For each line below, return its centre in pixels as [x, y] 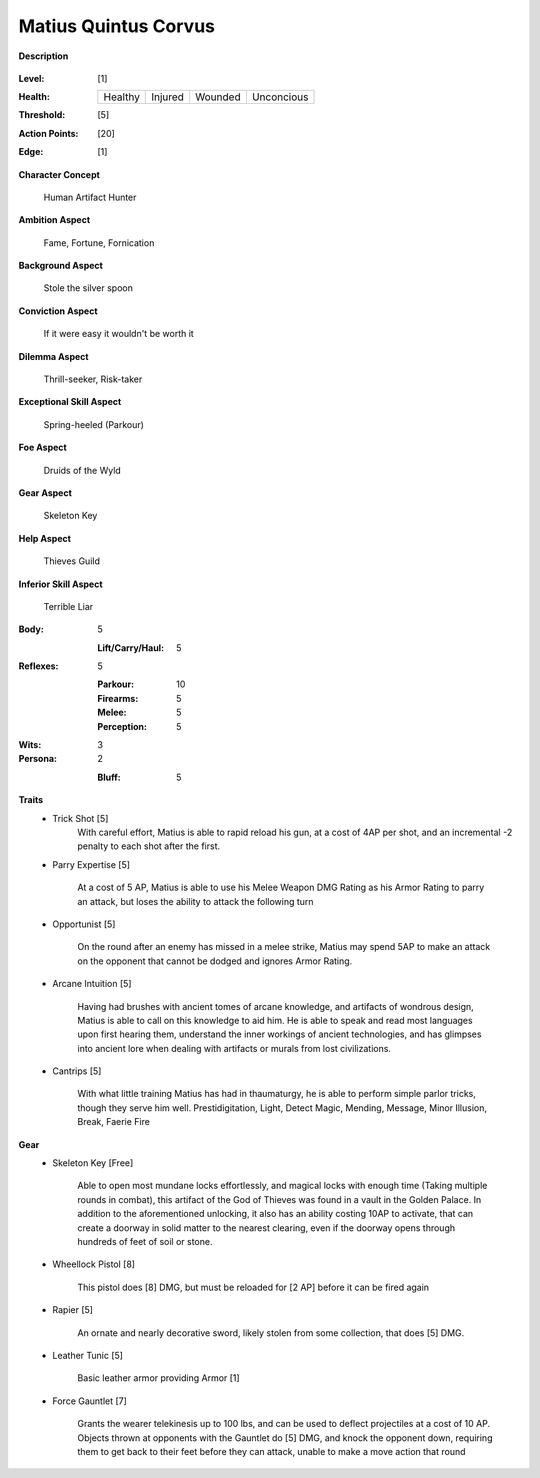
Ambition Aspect [54, 220]
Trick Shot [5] [80, 818]
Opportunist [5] [84, 924]
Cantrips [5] [77, 1071]
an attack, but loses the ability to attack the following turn [195, 901]
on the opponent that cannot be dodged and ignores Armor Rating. [215, 961]
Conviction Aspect [58, 311]
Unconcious [280, 97]
